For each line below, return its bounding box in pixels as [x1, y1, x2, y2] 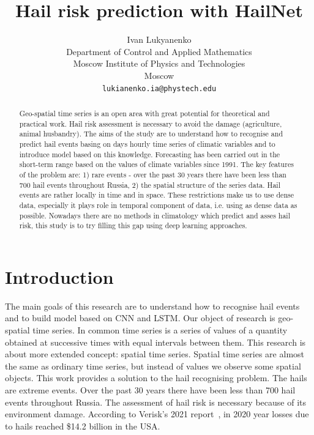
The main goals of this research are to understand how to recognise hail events [5, 299, 300, 312]
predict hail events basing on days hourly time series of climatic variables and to [19, 138, 275, 149]
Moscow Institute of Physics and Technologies [73, 57, 245, 70]
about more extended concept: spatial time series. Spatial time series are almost [5, 348, 305, 360]
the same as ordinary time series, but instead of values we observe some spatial [5, 359, 301, 372]
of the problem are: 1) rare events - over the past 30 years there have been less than [19, 169, 286, 179]
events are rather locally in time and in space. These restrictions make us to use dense [19, 190, 294, 200]
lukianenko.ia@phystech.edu [102, 84, 217, 93]
